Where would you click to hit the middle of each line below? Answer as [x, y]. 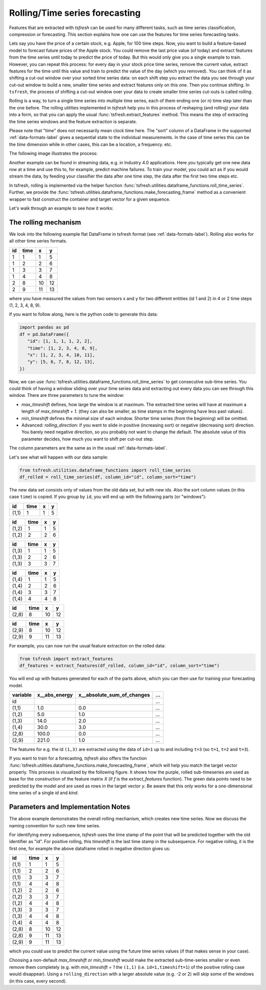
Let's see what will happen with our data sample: [59, 457]
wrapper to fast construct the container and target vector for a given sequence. [90, 199]
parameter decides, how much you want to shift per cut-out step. [87, 439]
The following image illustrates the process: [53, 153]
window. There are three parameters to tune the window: [67, 395]
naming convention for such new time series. [55, 825]
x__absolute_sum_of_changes [114, 695]
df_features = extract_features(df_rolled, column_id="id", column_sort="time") [119, 666]
